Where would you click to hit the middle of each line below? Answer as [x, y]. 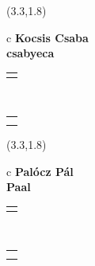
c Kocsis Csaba [47, 37]
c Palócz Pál [40, 171]
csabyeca [30, 53]
